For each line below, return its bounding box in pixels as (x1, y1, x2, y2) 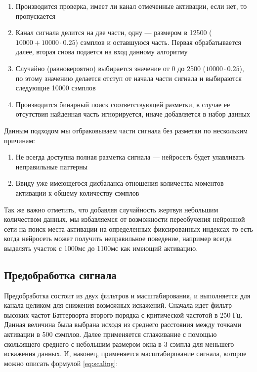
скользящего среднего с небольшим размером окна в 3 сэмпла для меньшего (4, 338, 234, 349)
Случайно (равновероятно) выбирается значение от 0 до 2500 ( (15, 63, 206, 73)
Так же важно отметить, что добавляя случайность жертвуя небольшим (4, 204, 218, 214)
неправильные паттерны (15, 161, 88, 171)
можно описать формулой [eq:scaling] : (4, 358, 118, 368)
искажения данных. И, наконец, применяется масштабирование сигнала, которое (4, 348, 247, 359)
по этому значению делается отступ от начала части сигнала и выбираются (15, 73, 242, 83)
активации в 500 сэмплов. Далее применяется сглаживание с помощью (4, 329, 217, 339)
